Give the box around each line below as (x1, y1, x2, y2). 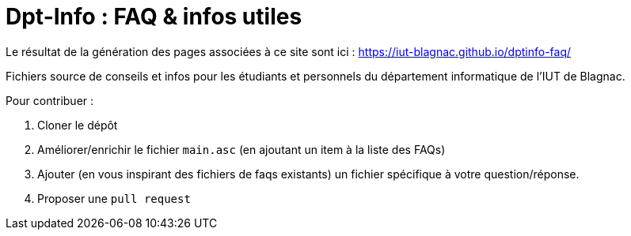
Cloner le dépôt (37, 118, 118, 132)
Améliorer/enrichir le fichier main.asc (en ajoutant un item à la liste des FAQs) (37, 142, 446, 156)
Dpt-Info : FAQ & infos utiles (6, 3, 302, 30)
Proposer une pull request (37, 191, 191, 205)
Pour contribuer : (6, 93, 94, 107)
